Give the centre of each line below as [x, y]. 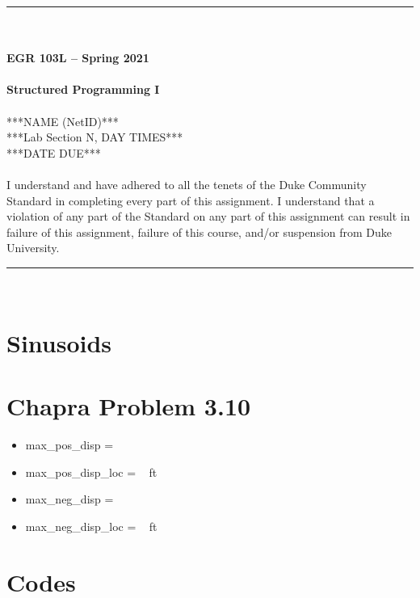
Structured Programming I [83, 89]
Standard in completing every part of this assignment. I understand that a [191, 200]
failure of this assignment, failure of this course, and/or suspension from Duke [199, 232]
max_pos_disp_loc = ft [91, 472]
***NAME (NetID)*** [63, 121]
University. [33, 248]
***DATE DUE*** [54, 152]
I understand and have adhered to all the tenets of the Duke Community [187, 184]
